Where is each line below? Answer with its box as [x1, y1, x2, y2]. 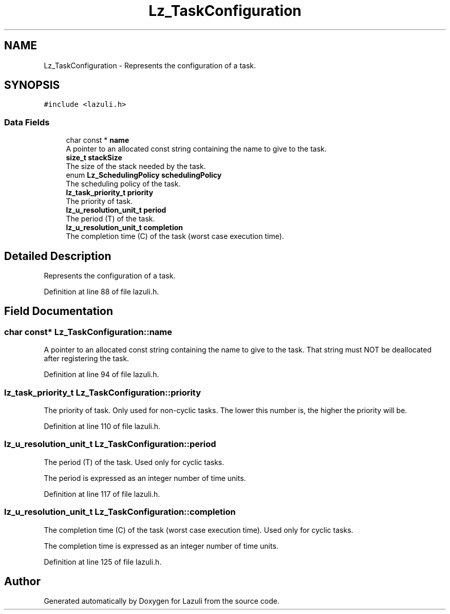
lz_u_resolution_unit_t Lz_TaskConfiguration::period [4, 439, 216, 450]
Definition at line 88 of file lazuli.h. [44, 287, 159, 296]
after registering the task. [44, 354, 129, 363]
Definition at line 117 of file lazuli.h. [44, 489, 160, 498]
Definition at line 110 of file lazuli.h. [44, 422, 161, 431]
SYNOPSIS [4, 79, 60, 92]
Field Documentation [4, 305, 113, 318]
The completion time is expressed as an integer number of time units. [44, 541, 278, 550]
